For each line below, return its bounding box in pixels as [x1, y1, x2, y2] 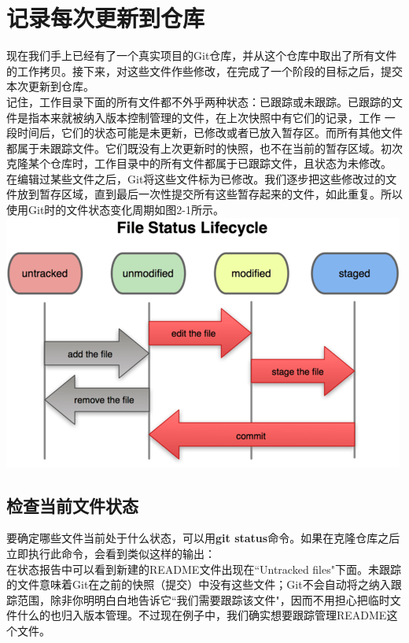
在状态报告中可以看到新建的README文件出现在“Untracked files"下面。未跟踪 [6, 560, 401, 577]
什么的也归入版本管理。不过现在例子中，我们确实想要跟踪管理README [17, 607, 387, 623]
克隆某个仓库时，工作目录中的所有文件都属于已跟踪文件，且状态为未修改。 [6, 155, 392, 172]
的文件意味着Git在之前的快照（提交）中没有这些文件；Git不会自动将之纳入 [6, 576, 391, 593]
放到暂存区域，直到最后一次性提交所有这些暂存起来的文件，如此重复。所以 [17, 186, 403, 202]
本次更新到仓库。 [6, 78, 94, 94]
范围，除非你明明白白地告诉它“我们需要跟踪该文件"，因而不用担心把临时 [17, 591, 390, 608]
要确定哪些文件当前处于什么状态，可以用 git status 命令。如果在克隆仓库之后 [6, 530, 400, 546]
